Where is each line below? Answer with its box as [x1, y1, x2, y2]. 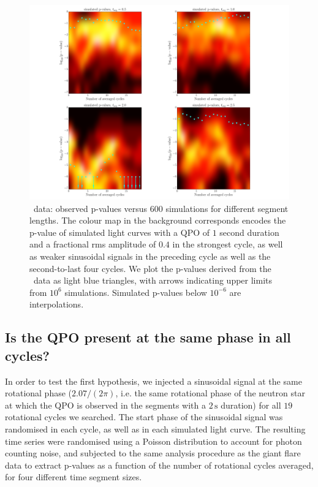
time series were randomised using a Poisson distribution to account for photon [5, 434, 302, 447]
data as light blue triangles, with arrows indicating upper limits [33, 274, 273, 287]
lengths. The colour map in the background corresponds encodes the [29, 214, 286, 227]
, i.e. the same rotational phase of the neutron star [115, 387, 305, 399]
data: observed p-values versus [33, 202, 148, 214]
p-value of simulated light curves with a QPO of [29, 225, 210, 238]
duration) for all [221, 398, 281, 411]
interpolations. [29, 298, 84, 311]
